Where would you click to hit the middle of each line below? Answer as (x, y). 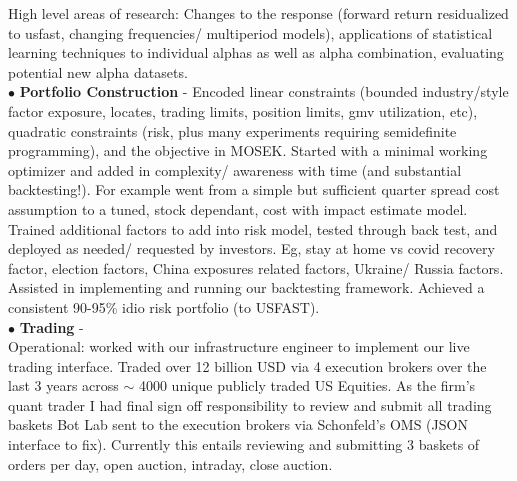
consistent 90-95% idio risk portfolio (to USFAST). (164, 306)
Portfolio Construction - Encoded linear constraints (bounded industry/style (264, 91)
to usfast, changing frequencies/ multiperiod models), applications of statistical (250, 32)
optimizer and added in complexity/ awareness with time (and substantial (235, 169)
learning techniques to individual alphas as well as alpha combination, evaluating (256, 52)
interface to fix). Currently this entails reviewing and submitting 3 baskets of (244, 444)
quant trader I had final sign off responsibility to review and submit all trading (250, 404)
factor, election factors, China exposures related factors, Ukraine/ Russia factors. (256, 267)
